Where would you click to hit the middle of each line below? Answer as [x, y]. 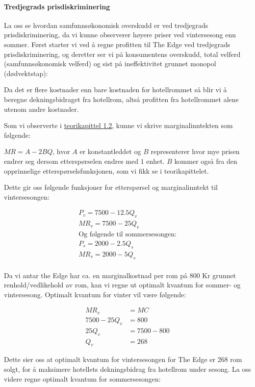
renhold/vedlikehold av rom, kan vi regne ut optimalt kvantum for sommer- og [122, 285]
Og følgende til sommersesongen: [127, 234]
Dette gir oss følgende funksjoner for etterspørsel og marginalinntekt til [111, 187]
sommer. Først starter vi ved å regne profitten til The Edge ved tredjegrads [117, 44]
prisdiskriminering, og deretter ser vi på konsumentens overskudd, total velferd [122, 54]
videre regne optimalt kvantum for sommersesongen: [82, 378]
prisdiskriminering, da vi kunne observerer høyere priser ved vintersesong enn [120, 35]
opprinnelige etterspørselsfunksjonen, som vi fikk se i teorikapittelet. [106, 170]
